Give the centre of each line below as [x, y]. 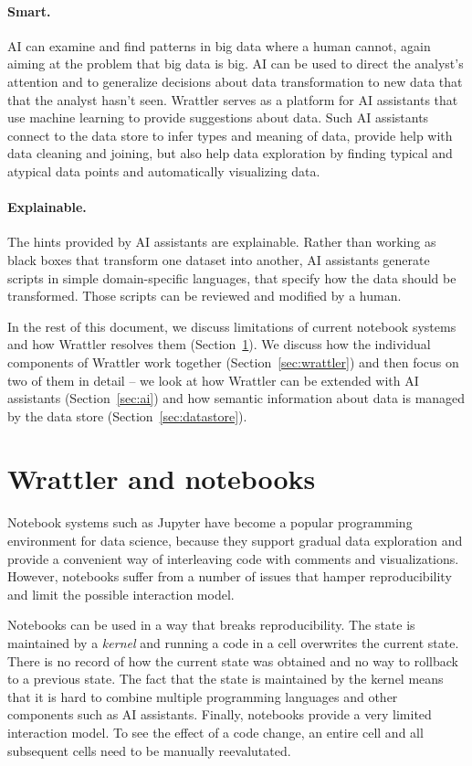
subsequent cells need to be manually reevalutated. [149, 750]
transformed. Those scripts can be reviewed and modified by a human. [205, 296]
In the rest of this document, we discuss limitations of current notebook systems [232, 326]
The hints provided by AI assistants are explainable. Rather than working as [222, 242]
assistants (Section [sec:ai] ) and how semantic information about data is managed [236, 398]
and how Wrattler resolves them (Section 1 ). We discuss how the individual [219, 344]
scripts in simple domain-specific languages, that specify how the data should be [232, 277]
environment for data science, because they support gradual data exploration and [235, 540]
